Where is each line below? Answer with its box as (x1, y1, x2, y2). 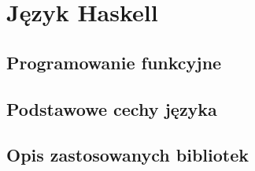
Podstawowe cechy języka (6, 96, 217, 121)
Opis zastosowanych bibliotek (6, 143, 249, 167)
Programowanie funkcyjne (6, 50, 222, 74)
